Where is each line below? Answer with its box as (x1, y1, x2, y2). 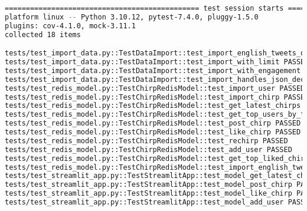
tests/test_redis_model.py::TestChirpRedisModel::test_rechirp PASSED (5, 136, 288, 145)
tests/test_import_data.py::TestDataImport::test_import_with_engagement (5, 66, 301, 75)
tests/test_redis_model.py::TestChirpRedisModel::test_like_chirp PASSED (5, 128, 301, 137)
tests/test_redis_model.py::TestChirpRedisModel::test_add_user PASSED (5, 145, 292, 154)
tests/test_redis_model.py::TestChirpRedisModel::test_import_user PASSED (5, 84, 305, 93)
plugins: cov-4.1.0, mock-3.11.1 (5, 21, 136, 30)
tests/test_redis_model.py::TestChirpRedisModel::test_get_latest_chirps (5, 101, 301, 110)
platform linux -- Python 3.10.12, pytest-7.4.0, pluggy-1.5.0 (5, 12, 259, 21)
